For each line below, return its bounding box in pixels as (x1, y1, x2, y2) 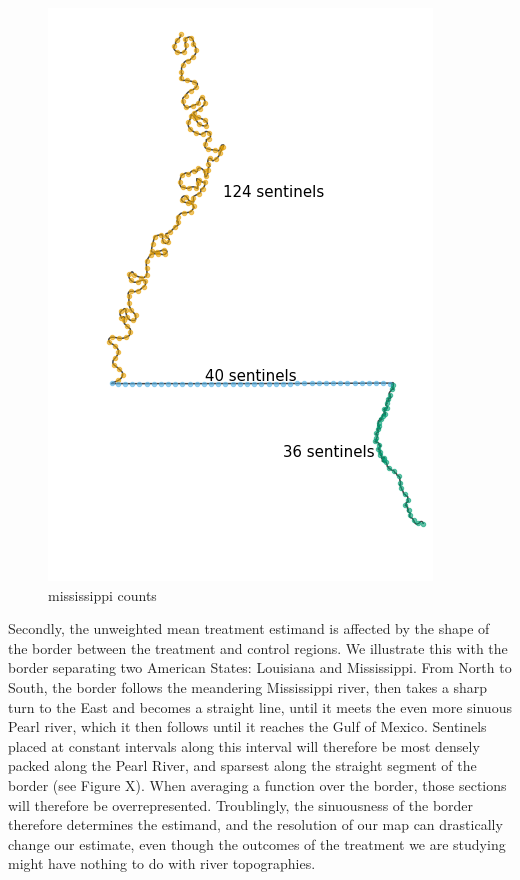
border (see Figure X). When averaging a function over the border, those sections (8, 774, 507, 795)
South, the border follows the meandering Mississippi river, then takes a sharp (8, 676, 488, 697)
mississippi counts (48, 584, 157, 605)
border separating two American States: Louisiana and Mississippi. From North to (8, 657, 512, 678)
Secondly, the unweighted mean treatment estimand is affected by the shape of (8, 618, 490, 639)
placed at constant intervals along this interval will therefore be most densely (8, 735, 480, 756)
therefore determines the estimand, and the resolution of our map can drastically (8, 814, 503, 835)
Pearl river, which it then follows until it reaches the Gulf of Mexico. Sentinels (8, 716, 487, 737)
